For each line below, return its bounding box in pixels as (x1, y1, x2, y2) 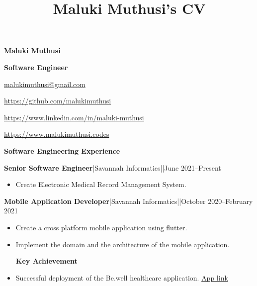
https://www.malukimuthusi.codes (4, 129, 109, 139)
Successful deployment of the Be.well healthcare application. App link (15, 272, 228, 283)
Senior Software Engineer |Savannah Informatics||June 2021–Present (4, 162, 221, 173)
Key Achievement (15, 256, 78, 266)
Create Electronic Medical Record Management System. (15, 179, 186, 190)
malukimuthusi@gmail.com (4, 79, 86, 89)
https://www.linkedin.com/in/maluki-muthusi (4, 112, 144, 122)
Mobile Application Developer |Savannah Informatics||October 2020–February (4, 195, 253, 206)
